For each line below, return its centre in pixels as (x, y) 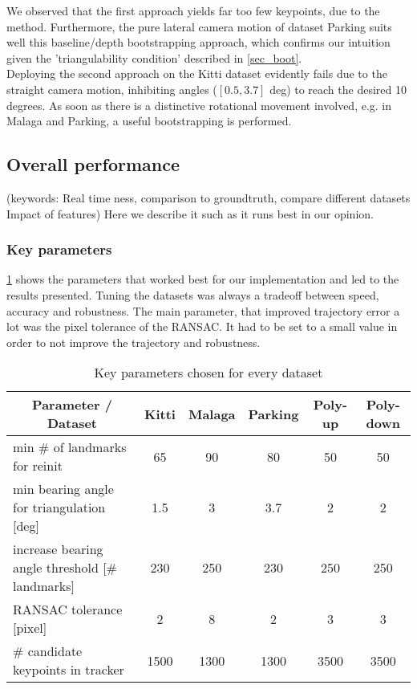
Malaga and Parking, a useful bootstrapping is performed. (149, 121)
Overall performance (93, 164)
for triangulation (59, 508)
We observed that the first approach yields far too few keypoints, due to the (193, 10)
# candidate (48, 651)
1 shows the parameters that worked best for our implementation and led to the (203, 279)
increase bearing (58, 549)
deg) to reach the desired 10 (338, 89)
